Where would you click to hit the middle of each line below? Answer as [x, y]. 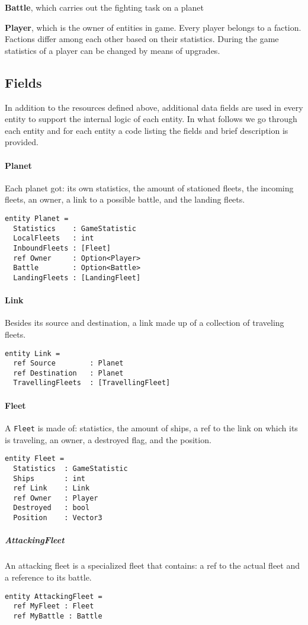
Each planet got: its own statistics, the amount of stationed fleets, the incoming [149, 187]
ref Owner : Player [56, 498]
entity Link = [33, 353]
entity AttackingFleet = [54, 596]
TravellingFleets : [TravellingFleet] [92, 383]
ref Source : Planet [68, 363]
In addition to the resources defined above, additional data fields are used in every [154, 107]
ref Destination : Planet [68, 373]
